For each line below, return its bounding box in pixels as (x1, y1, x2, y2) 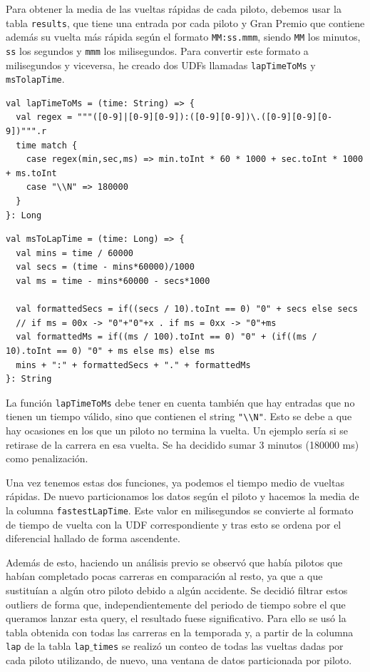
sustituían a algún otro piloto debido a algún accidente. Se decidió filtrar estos (6, 583, 348, 598)
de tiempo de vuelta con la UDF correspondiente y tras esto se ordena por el (6, 516, 341, 531)
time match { (16, 140, 78, 151)
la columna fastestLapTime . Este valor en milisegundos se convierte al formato (6, 503, 354, 518)
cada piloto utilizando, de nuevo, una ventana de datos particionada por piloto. (6, 653, 352, 668)
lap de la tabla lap (6, 638, 90, 653)
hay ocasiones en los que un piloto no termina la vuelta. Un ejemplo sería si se (6, 423, 349, 438)
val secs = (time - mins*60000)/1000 (16, 262, 195, 273)
